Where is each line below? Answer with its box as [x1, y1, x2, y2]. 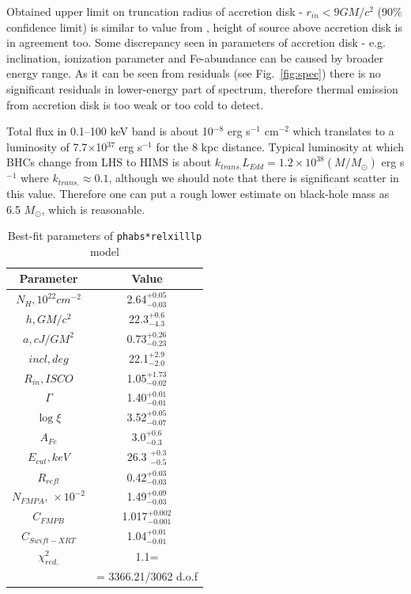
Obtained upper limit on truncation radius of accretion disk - [6, 3, 303, 19]
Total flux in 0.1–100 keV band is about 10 [6, 123, 213, 139]
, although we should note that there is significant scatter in [108, 169, 399, 186]
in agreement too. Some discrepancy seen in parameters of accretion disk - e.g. [6, 34, 386, 51]
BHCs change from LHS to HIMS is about [6, 154, 212, 170]
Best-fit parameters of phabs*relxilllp [7, 227, 202, 244]
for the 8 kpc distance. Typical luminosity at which [156, 138, 405, 154]
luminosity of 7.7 [6, 138, 88, 154]
